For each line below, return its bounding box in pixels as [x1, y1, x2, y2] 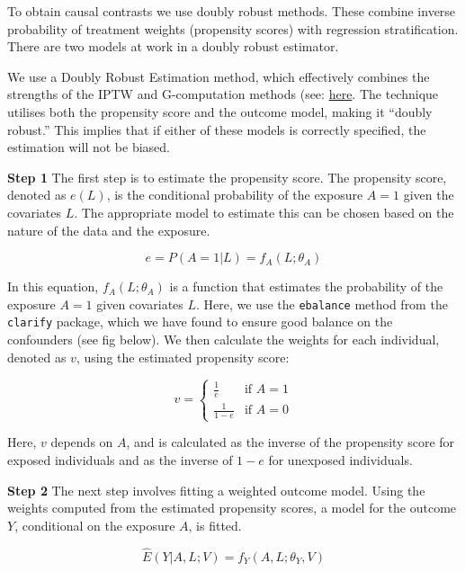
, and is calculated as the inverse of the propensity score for [126, 433, 455, 451]
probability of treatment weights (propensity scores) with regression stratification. [7, 19, 459, 38]
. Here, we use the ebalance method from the [196, 294, 448, 313]
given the [403, 185, 454, 204]
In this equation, [7, 277, 99, 296]
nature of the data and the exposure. [7, 220, 210, 239]
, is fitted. [188, 515, 242, 534]
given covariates [96, 294, 183, 313]
